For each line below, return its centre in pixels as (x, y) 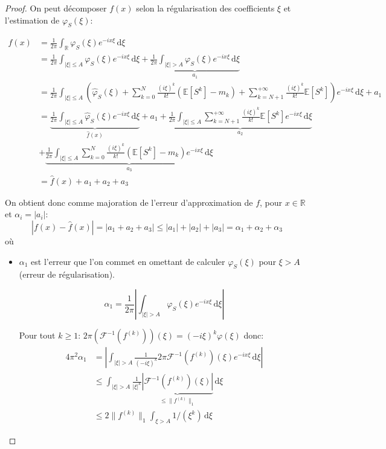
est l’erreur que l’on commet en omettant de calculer (128, 261)
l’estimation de (32, 20)
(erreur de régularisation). (67, 274)
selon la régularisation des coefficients (205, 8)
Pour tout (37, 335)
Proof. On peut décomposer (56, 8)
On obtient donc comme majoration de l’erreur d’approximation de (129, 202)
